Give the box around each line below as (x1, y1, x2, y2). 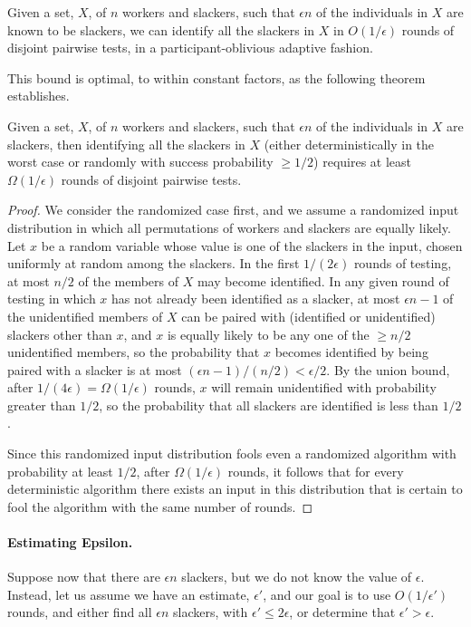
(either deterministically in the (264, 134, 435, 153)
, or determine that (289, 603, 396, 622)
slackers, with (173, 603, 248, 622)
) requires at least (313, 152, 412, 171)
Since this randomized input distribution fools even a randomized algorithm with (7, 444, 457, 463)
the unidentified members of (7, 306, 163, 325)
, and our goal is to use (263, 584, 391, 603)
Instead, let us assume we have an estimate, (7, 584, 250, 603)
